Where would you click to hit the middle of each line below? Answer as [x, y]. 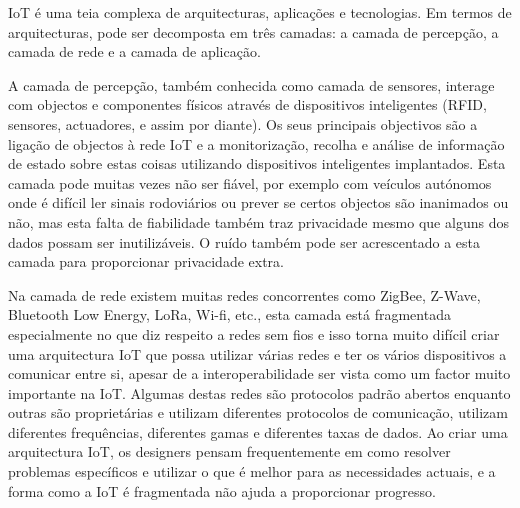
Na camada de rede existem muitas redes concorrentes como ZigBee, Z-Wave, [244, 294]
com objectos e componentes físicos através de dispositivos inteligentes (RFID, [247, 104]
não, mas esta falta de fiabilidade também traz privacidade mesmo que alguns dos [258, 221]
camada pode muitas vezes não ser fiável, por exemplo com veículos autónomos [250, 182]
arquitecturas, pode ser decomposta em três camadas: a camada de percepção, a [253, 31]
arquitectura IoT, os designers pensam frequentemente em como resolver [229, 451]
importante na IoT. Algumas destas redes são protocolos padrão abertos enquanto [259, 392]
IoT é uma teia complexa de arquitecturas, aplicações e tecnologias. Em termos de [260, 12]
